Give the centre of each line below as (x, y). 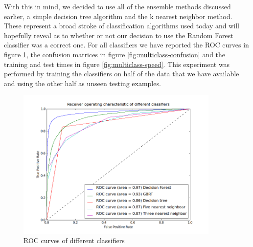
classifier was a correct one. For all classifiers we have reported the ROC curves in (126, 45)
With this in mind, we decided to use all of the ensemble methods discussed (117, 6)
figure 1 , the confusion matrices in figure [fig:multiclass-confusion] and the (115, 54)
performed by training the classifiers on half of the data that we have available (122, 74)
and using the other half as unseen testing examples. (82, 83)
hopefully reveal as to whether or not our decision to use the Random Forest (119, 35)
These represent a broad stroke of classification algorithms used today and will (122, 26)
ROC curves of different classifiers (74, 240)
